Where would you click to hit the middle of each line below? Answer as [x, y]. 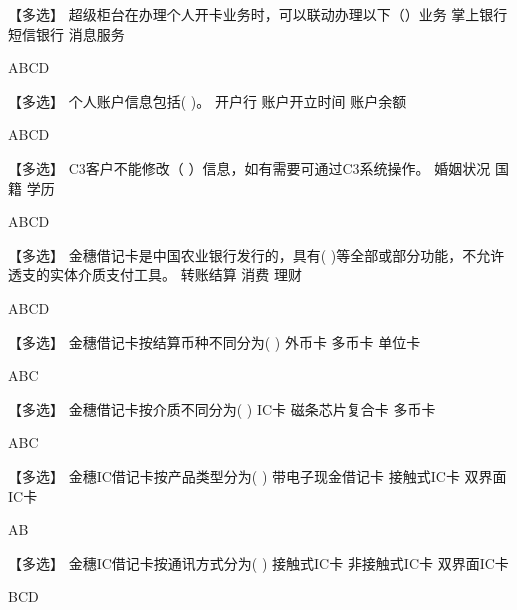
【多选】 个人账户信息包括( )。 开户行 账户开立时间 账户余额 [207, 100]
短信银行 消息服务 [66, 33]
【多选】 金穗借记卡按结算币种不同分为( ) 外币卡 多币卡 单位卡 [214, 341]
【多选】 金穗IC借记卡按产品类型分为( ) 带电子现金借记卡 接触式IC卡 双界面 [257, 475]
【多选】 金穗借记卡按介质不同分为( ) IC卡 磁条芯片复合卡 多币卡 [222, 408]
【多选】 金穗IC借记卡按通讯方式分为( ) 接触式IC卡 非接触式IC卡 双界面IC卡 [258, 562]
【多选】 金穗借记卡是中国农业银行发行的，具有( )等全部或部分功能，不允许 [256, 254]
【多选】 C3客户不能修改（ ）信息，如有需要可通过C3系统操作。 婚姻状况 [249, 167]
